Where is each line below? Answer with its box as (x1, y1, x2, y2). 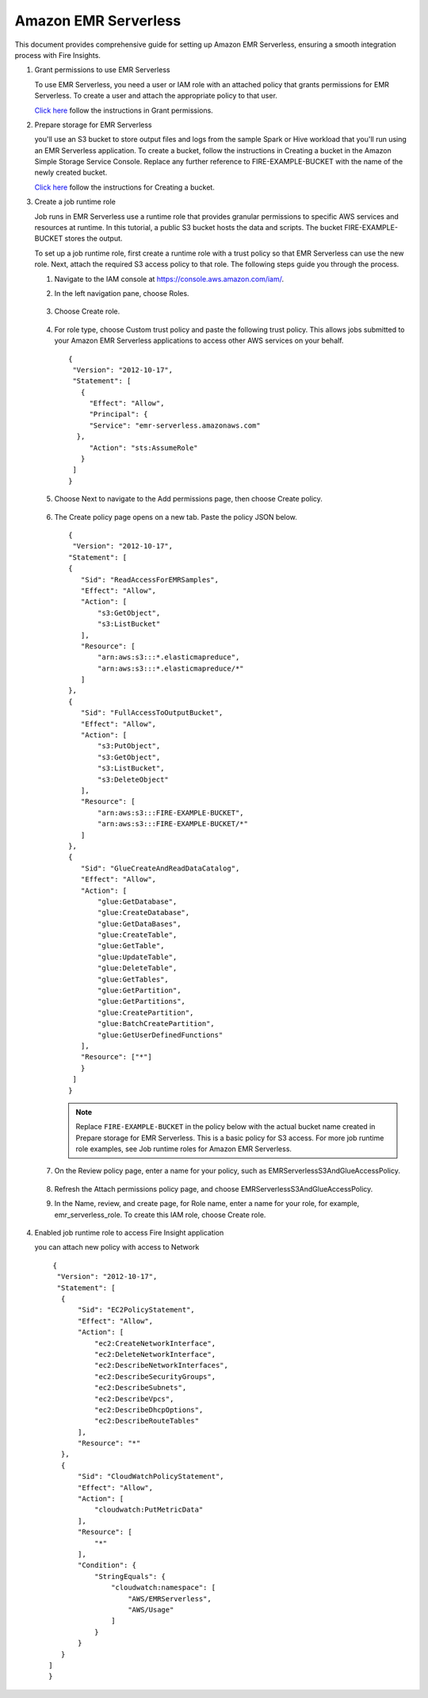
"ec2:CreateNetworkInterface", (94, 1339, 216, 1348)
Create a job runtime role (34, 197, 117, 206)
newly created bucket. (34, 167, 108, 178)
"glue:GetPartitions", (97, 997, 186, 1006)
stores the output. (64, 234, 123, 244)
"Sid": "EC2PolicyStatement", (78, 1305, 196, 1315)
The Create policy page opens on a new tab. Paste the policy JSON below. (54, 512, 297, 521)
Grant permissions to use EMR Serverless (34, 65, 170, 75)
